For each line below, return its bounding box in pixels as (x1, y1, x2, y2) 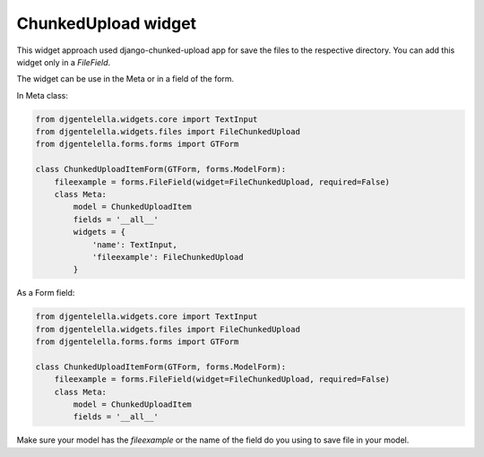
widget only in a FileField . (16, 56, 111, 67)
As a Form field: (16, 288, 75, 298)
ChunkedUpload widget (16, 13, 197, 33)
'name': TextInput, (91, 239, 178, 250)
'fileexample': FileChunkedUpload (91, 252, 244, 262)
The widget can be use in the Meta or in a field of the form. (16, 73, 235, 84)
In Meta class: (16, 90, 69, 100)
